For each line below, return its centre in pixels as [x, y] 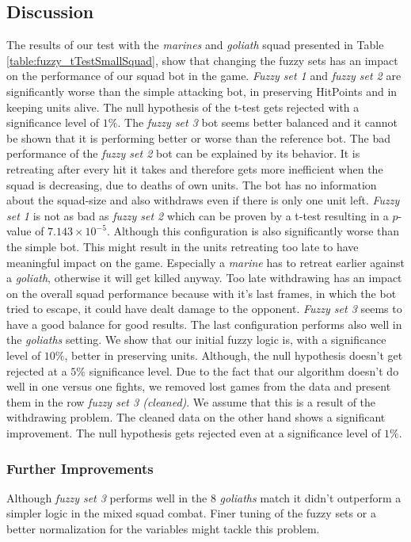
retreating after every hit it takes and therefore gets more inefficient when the [195, 168]
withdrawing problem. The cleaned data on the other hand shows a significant [196, 417]
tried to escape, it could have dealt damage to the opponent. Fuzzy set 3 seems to [204, 309]
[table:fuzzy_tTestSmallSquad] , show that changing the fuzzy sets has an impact [202, 60]
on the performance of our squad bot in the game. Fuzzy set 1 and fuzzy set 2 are [204, 76]
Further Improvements [80, 468]
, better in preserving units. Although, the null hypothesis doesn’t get [234, 355]
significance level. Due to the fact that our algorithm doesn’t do [244, 370]
